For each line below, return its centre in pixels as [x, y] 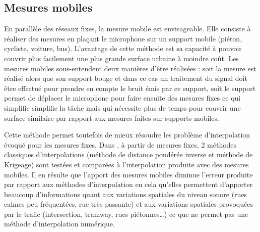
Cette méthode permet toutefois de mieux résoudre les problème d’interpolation [127, 135]
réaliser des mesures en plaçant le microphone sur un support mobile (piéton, [123, 38]
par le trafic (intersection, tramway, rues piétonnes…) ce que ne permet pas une [126, 214]
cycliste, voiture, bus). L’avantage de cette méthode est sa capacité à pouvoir [123, 48]
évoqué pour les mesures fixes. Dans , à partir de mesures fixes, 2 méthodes [120, 144]
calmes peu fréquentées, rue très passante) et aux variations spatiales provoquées [128, 204]
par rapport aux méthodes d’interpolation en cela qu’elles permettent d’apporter [128, 184]
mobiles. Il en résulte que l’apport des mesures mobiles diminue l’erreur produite [128, 174]
